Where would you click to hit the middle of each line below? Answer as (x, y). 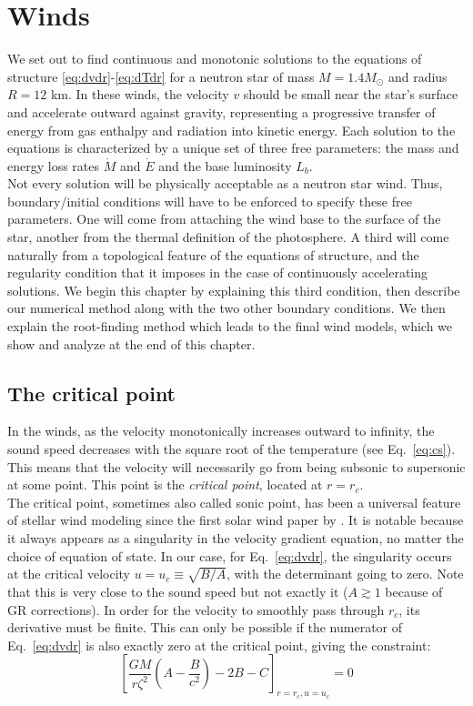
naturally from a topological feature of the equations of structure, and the (213, 254)
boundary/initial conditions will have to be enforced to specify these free (210, 201)
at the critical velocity (69, 574)
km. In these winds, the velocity (140, 94)
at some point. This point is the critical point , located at (165, 484)
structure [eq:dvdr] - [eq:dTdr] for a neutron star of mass (161, 76)
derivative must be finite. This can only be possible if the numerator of (205, 627)
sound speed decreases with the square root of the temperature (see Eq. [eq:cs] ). (231, 449)
